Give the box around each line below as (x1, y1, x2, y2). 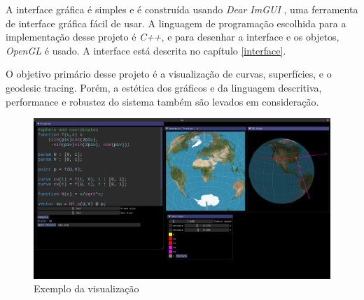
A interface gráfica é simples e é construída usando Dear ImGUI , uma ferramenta (6, 2, 358, 16)
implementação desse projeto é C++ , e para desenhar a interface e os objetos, (6, 29, 339, 44)
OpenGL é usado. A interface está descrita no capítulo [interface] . (6, 43, 286, 57)
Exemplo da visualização (34, 281, 139, 296)
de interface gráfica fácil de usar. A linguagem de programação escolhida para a (6, 15, 346, 30)
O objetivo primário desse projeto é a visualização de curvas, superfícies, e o (6, 66, 332, 81)
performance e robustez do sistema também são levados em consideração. (6, 94, 319, 108)
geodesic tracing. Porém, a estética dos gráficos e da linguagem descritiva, (6, 80, 322, 94)
